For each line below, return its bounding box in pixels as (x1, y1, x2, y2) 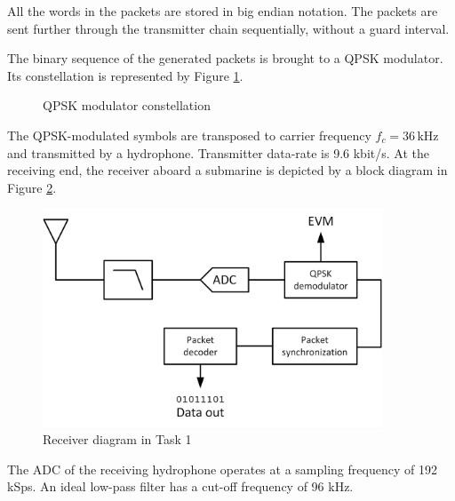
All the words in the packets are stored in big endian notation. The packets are (7, 2, 438, 20)
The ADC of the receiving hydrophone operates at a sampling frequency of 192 (7, 459, 437, 478)
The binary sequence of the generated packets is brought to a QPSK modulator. (7, 49, 443, 68)
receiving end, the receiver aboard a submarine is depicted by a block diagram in (7, 161, 448, 179)
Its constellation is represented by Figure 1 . (7, 66, 243, 84)
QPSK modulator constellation (43, 96, 211, 115)
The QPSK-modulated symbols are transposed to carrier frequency (7, 125, 371, 144)
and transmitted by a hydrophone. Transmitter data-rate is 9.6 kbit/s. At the (7, 143, 429, 162)
